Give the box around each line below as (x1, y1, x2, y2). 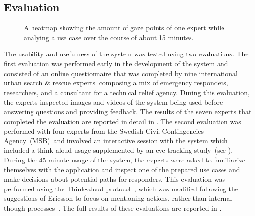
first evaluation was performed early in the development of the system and (4, 58, 228, 68)
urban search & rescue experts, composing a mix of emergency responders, (4, 78, 228, 88)
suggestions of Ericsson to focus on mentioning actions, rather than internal (4, 193, 232, 203)
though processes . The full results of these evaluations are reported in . (4, 202, 222, 213)
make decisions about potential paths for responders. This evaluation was (4, 174, 225, 184)
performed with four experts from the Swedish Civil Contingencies (4, 126, 204, 136)
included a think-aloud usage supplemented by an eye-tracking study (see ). (4, 145, 233, 155)
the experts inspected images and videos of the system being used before (4, 97, 223, 107)
